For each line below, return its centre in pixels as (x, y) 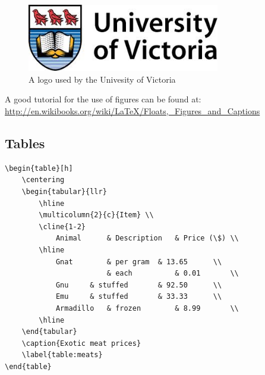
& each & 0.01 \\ (173, 274)
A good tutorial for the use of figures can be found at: (103, 99)
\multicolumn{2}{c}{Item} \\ (96, 215)
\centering (43, 180)
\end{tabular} (49, 332)
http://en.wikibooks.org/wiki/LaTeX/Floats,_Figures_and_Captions (132, 111)
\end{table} (28, 366)
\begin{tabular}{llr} (64, 192)
